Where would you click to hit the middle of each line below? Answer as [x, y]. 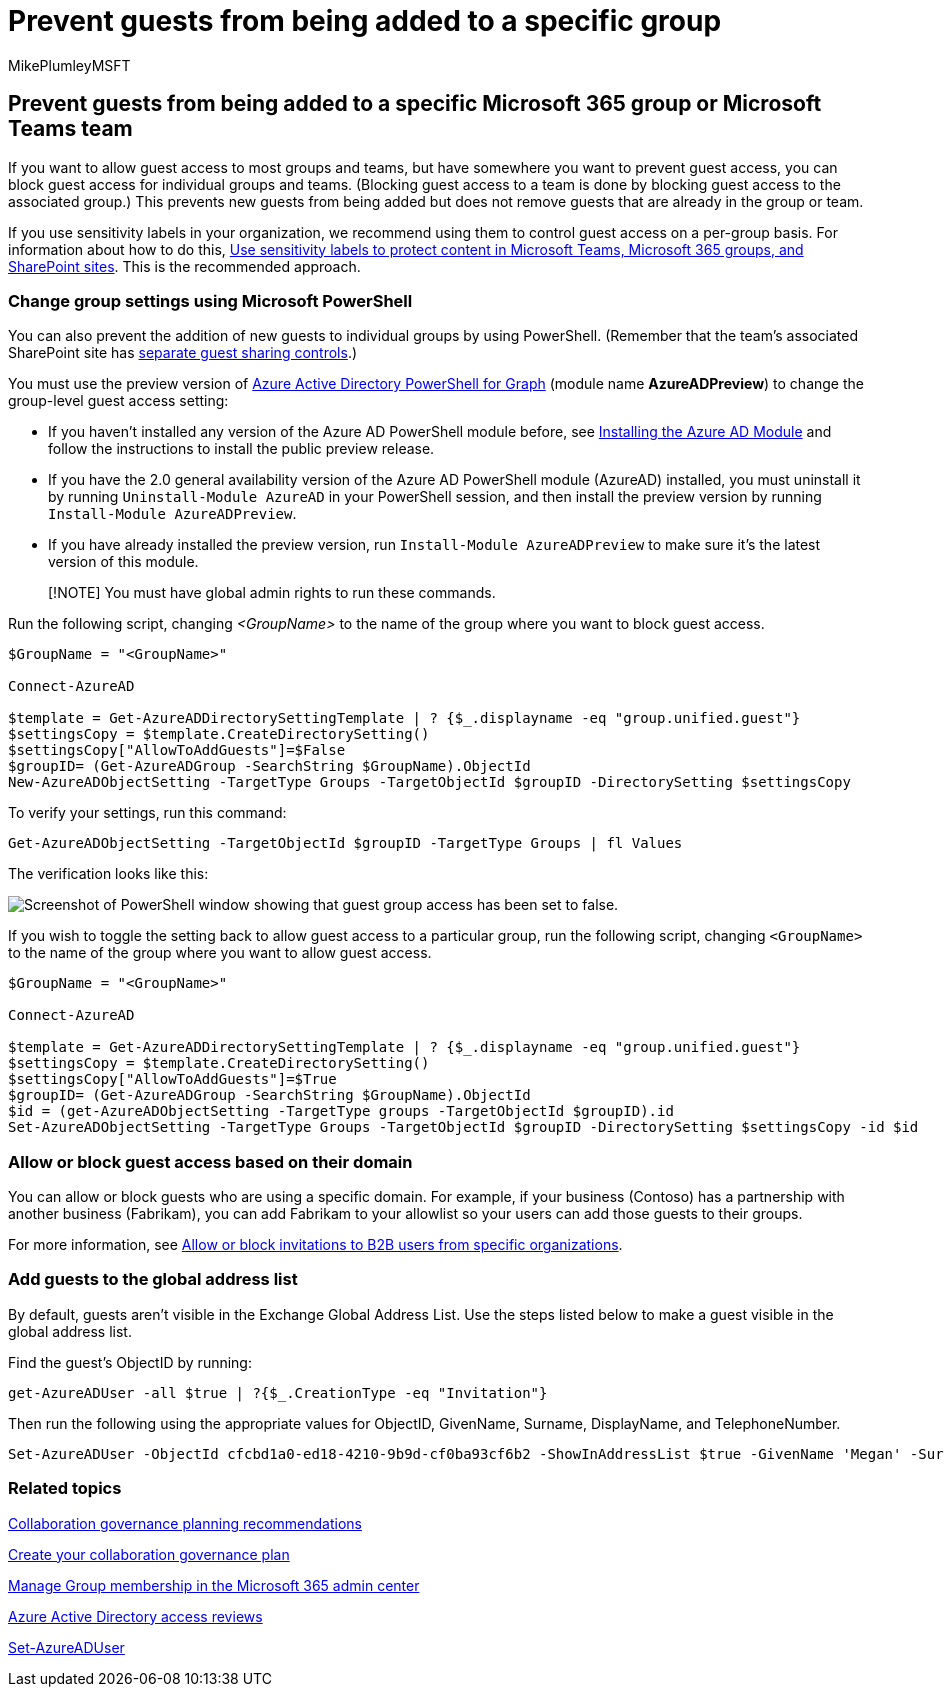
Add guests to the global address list [153, 1279]
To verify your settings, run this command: [147, 813]
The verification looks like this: [108, 874]
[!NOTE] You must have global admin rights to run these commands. [272, 593]
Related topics [65, 1488]
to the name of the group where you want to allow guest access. [220, 953]
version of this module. [123, 562]
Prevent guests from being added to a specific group [365, 21]
